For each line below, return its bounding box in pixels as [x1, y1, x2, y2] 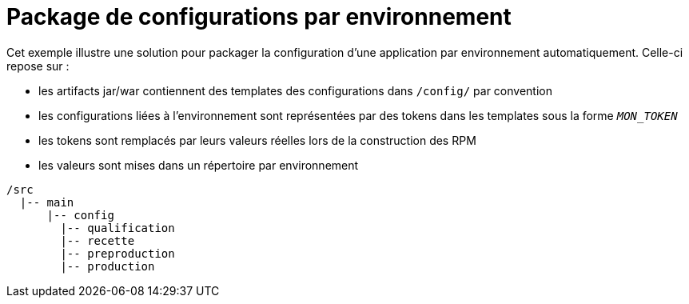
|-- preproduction [60, 246, 175, 260]
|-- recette [60, 234, 135, 247]
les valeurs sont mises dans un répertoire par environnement [38, 158, 359, 172]
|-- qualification [60, 221, 175, 234]
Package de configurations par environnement [6, 3, 512, 30]
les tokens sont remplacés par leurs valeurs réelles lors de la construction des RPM [38, 133, 476, 147]
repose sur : [6, 58, 70, 73]
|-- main [19, 195, 74, 209]
